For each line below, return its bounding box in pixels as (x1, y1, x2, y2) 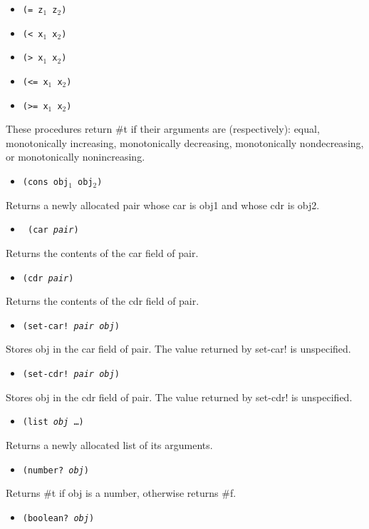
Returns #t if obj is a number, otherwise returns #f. (6, 485, 237, 500)
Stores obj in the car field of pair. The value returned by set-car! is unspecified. (6, 341, 351, 356)
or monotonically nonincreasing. (6, 149, 145, 164)
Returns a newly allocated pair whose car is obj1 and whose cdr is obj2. (6, 197, 320, 212)
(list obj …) (22, 417, 84, 428)
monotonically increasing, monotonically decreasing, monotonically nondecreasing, (6, 135, 364, 150)
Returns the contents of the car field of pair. (6, 245, 199, 260)
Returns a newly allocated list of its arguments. (6, 437, 213, 452)
